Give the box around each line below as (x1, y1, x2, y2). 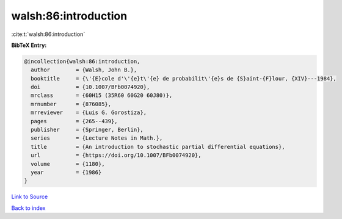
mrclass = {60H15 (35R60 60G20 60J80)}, (31, 92, 173, 99)
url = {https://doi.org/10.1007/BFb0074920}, (31, 152, 202, 159)
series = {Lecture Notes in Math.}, (31, 135, 163, 142)
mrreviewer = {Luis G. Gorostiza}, (31, 109, 147, 116)
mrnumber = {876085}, (31, 101, 112, 107)
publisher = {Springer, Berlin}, (31, 126, 144, 134)
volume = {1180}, (31, 160, 105, 167)
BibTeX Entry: (11, 41, 47, 49)
